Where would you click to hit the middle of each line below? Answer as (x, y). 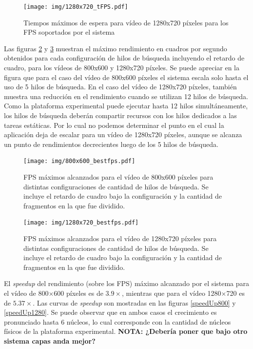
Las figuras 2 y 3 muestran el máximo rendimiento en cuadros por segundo (116, 48)
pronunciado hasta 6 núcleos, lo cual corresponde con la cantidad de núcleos (117, 321)
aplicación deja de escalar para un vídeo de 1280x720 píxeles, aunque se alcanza (123, 134)
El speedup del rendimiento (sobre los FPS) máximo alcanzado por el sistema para (127, 283)
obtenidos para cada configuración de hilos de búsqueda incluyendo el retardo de (124, 58)
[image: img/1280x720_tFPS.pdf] (76, 7)
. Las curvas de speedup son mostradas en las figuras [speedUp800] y (134, 302)
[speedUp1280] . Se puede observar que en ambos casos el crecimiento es (110, 312)
